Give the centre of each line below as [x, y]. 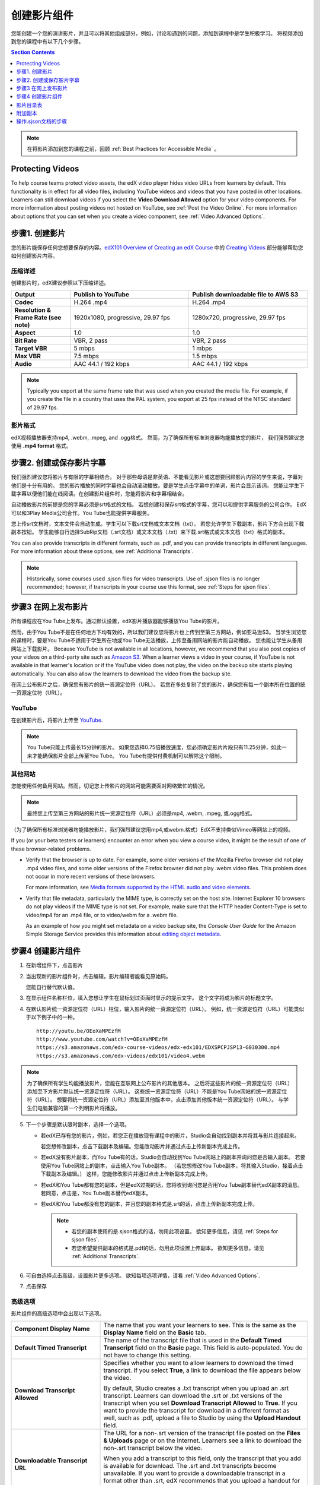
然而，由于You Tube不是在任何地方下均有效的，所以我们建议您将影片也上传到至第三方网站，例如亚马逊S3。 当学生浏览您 [159, 632]
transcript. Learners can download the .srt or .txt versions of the [193, 1395]
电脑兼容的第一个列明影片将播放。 [79, 1108]
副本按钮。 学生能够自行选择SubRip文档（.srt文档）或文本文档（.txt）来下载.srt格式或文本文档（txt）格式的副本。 [150, 532]
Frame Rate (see [38, 317]
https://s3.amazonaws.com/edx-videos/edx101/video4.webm [121, 1056]
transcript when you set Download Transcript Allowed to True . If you [200, 1403]
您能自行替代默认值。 [52, 987]
